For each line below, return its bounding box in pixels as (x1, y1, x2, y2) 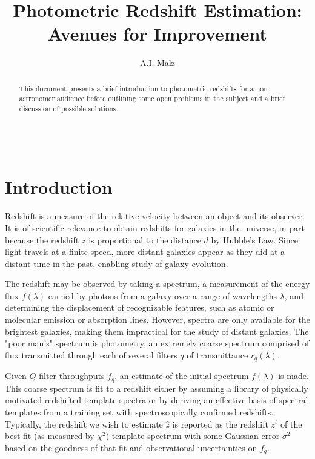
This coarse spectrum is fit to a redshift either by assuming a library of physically (5, 381, 308, 394)
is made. (278, 369, 309, 382)
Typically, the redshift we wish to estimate (5, 417, 163, 430)
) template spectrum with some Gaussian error (105, 429, 280, 442)
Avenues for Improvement (48, 21, 267, 46)
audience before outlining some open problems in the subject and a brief (57, 93, 285, 104)
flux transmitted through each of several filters (5, 348, 177, 361)
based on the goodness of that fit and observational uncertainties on (5, 441, 257, 454)
